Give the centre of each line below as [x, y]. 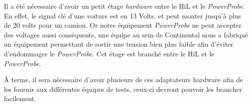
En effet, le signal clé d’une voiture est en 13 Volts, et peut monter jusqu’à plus [123, 15]
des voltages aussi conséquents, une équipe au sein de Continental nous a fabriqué [126, 34]
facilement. [20, 98]
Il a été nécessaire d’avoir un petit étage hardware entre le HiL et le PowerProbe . [125, 6]
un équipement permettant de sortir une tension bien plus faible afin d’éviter [119, 44]
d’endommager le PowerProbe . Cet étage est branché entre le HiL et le [109, 53]
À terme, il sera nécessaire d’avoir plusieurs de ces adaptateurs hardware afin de [124, 79]
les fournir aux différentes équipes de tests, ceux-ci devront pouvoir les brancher [123, 89]
